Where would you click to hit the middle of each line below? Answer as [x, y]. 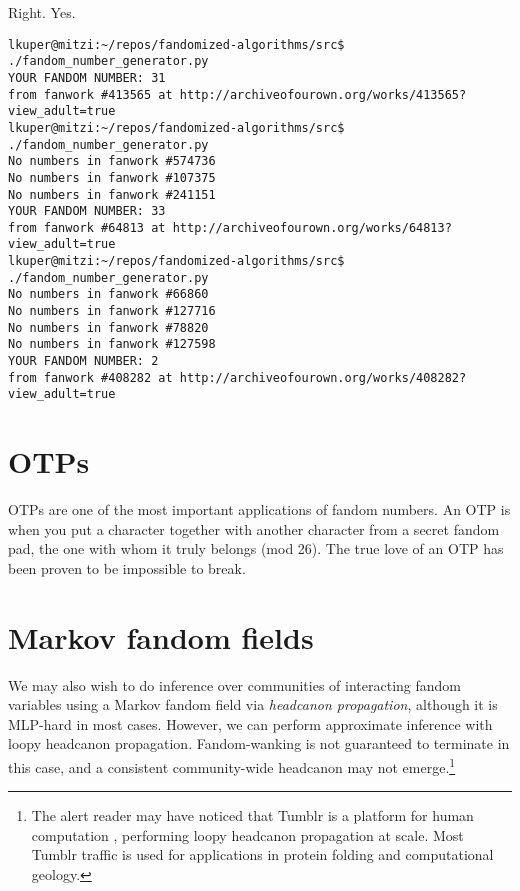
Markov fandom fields [161, 636]
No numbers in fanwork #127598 [112, 344]
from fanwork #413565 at [90, 94]
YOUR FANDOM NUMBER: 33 [87, 211]
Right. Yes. [42, 12]
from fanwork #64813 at [87, 227]
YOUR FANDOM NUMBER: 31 [87, 77]
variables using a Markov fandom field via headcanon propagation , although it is [253, 704]
